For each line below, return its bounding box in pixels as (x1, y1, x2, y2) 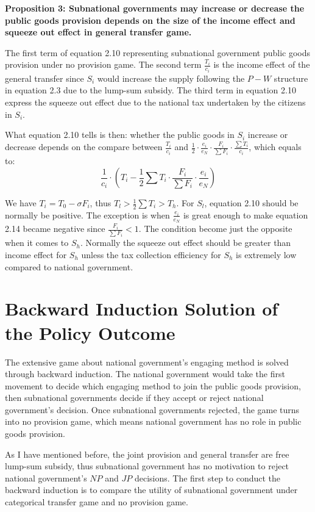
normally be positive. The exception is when (5, 208, 170, 221)
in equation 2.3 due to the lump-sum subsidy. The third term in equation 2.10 (5, 84, 296, 96)
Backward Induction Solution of (5, 296, 278, 321)
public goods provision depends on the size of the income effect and (5, 13, 296, 26)
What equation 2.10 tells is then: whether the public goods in (5, 128, 235, 141)
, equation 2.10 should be (204, 197, 299, 209)
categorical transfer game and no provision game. (5, 496, 188, 508)
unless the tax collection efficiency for (81, 248, 221, 261)
